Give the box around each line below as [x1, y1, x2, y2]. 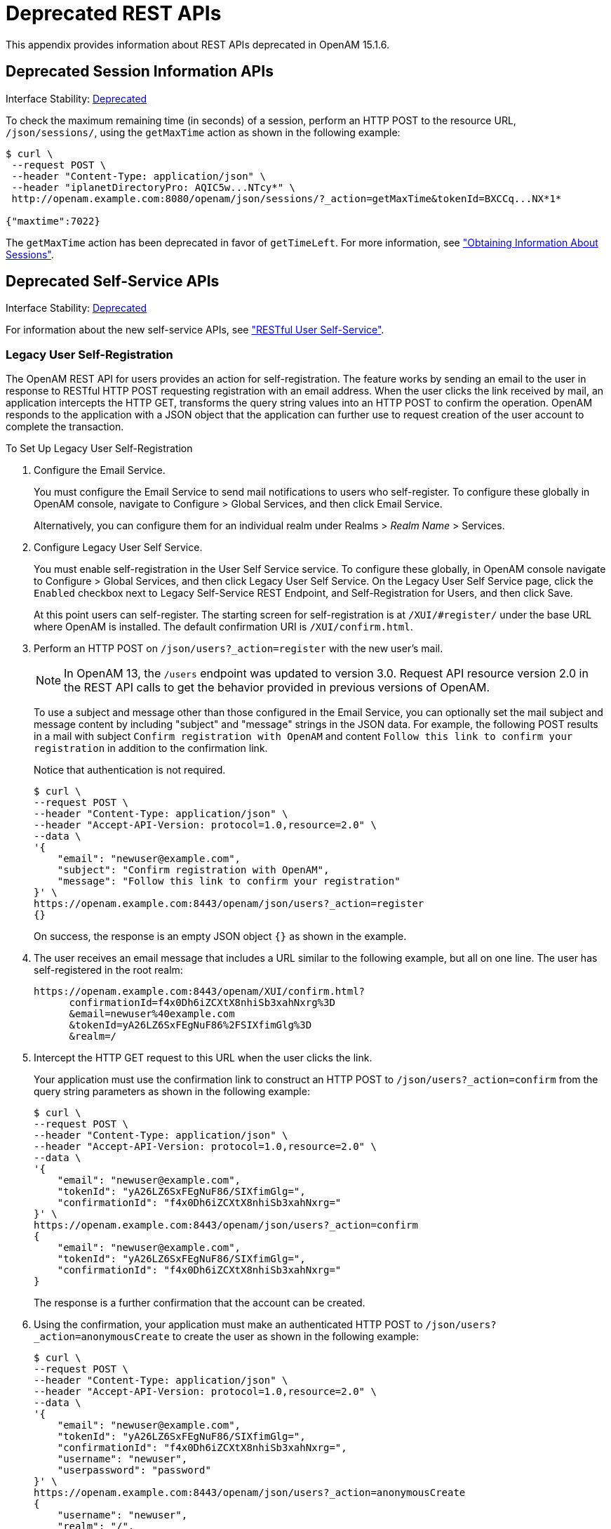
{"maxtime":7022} [6, 215, 100, 227]
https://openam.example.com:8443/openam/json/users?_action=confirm [34, 1219, 418, 1231]
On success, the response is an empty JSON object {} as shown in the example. [34, 930, 407, 943]
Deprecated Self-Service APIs [6, 272, 220, 291]
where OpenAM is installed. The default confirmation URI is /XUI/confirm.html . [34, 621, 413, 633]
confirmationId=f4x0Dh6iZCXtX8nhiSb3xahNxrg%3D [69, 997, 335, 1009]
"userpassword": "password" [57, 1464, 211, 1476]
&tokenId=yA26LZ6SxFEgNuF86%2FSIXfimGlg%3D [69, 1019, 312, 1031]
